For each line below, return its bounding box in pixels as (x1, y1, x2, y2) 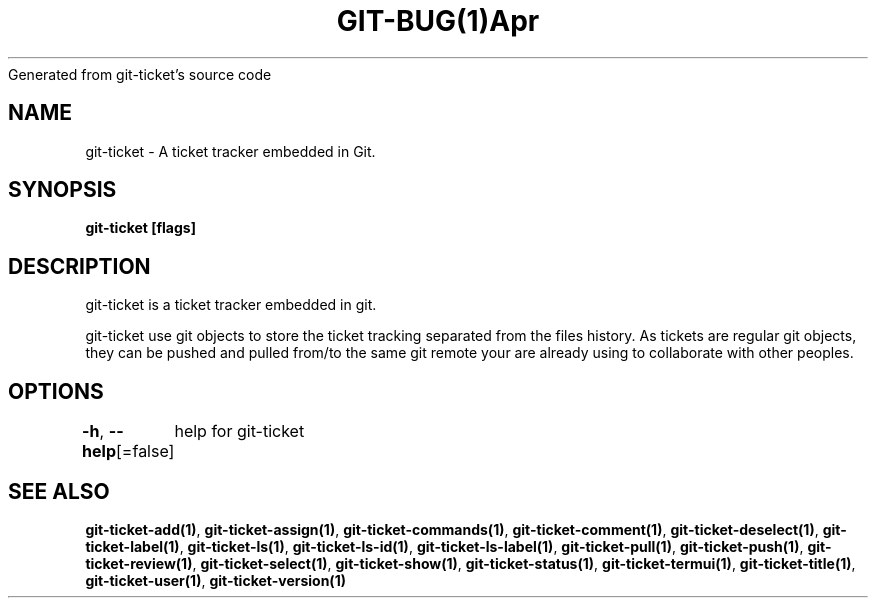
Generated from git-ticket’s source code (8, 65, 272, 83)
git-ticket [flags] (85, 219, 196, 237)
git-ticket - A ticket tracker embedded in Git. (85, 142, 376, 160)
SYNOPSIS (8, 177, 117, 203)
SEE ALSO (8, 478, 110, 504)
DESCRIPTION (8, 253, 151, 279)
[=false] (116, 441, 175, 462)
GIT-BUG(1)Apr (336, 4, 540, 38)
